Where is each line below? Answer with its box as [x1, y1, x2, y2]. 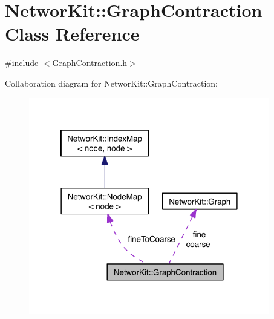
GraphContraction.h [52, 56, 128, 69]
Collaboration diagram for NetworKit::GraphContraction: [5, 76, 218, 89]
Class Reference [5, 21, 140, 46]
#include [5, 56, 39, 69]
